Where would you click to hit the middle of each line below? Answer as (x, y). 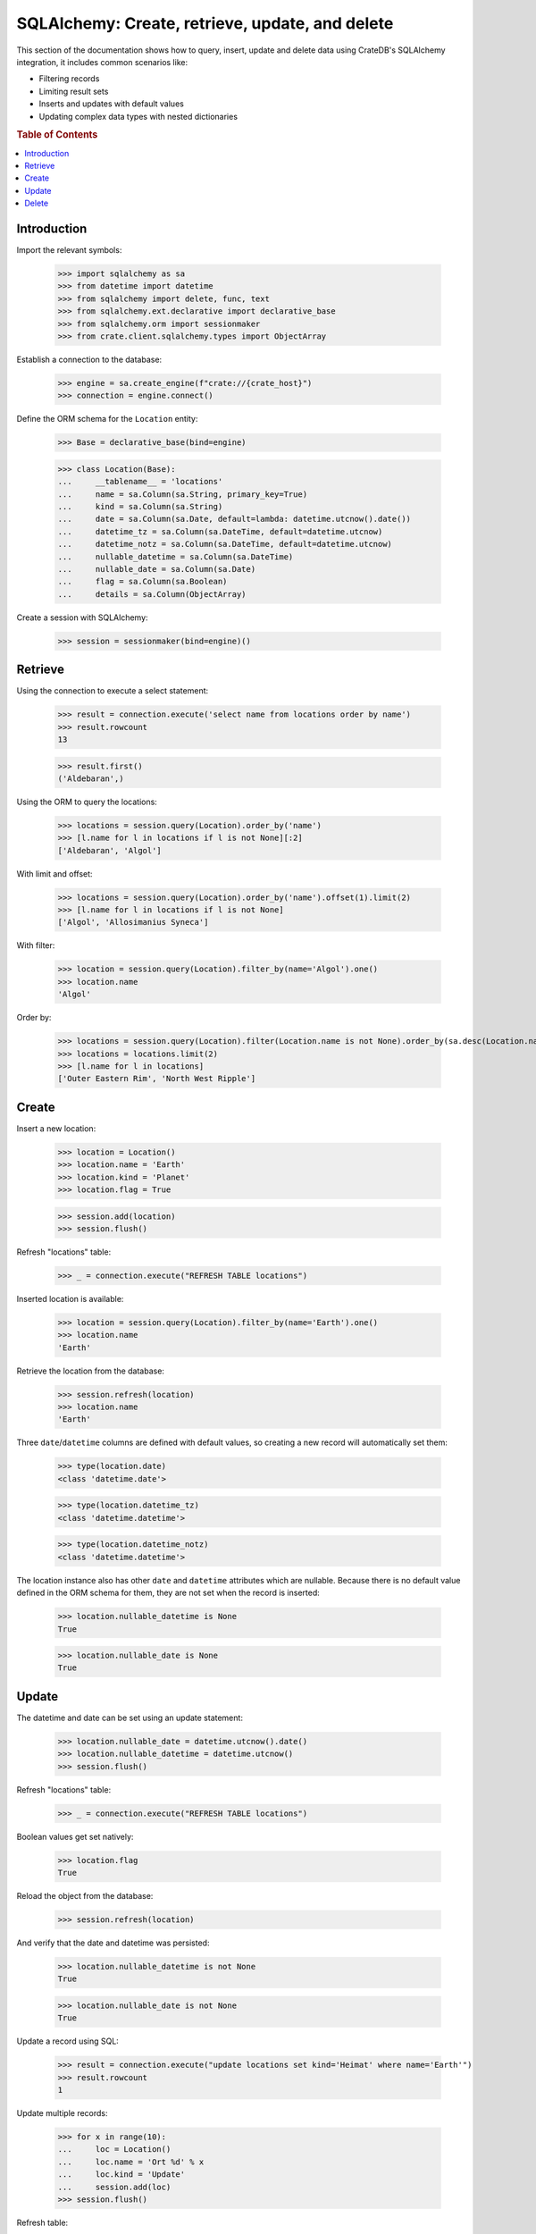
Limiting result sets (74, 91)
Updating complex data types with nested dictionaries (138, 116)
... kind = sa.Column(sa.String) (140, 507)
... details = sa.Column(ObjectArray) (152, 594)
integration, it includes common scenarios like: (102, 62)
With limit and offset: (54, 873)
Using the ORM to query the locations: (87, 802)
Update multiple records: (62, 2113)
